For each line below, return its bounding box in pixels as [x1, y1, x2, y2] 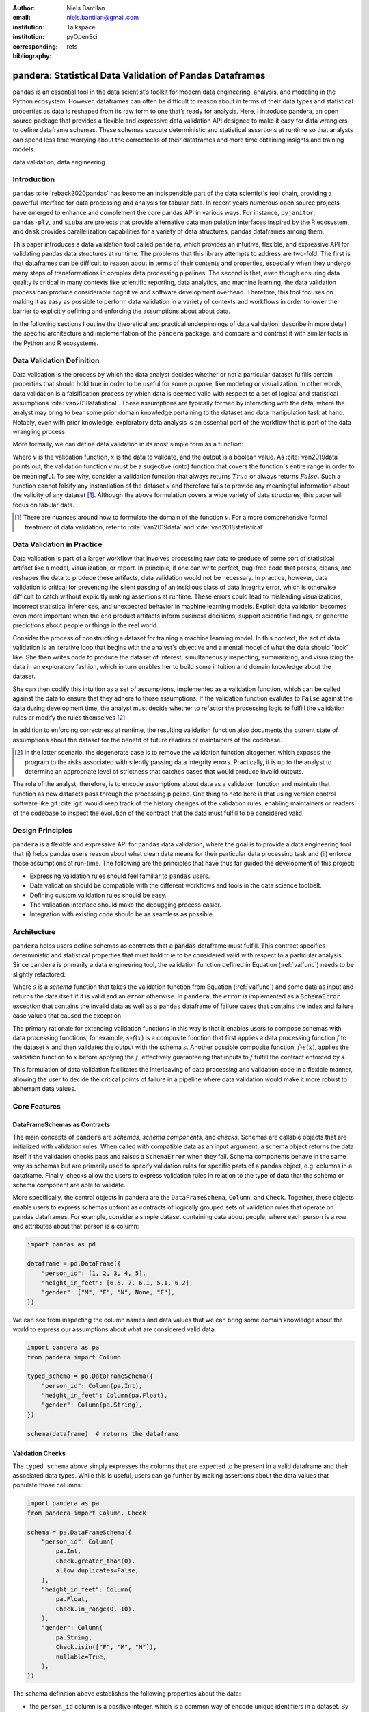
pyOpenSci [66, 33, 98, 41]
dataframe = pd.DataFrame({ [27, 1260, 121, 1268]
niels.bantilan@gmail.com [66, 14, 139, 22]
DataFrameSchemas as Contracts [12, 1120, 111, 1129]
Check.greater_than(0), [55, 1557, 136, 1565]
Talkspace [66, 23, 96, 31]
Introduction [12, 175, 55, 184]
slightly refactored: [12, 970, 66, 979]
